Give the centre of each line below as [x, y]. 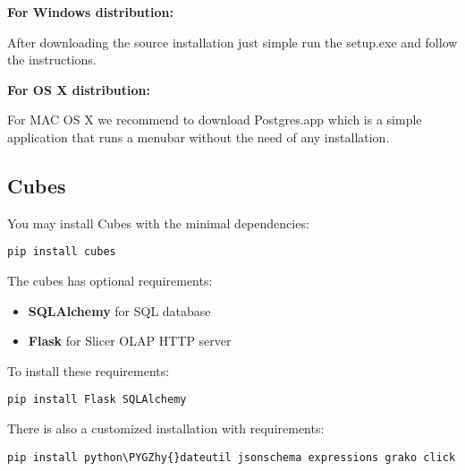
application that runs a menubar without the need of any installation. [199, 137]
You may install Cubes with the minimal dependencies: [158, 223]
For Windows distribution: [91, 12]
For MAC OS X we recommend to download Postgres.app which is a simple [215, 120]
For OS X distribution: [79, 89]
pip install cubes [62, 252]
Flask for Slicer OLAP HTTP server [130, 341]
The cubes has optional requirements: [110, 281]
